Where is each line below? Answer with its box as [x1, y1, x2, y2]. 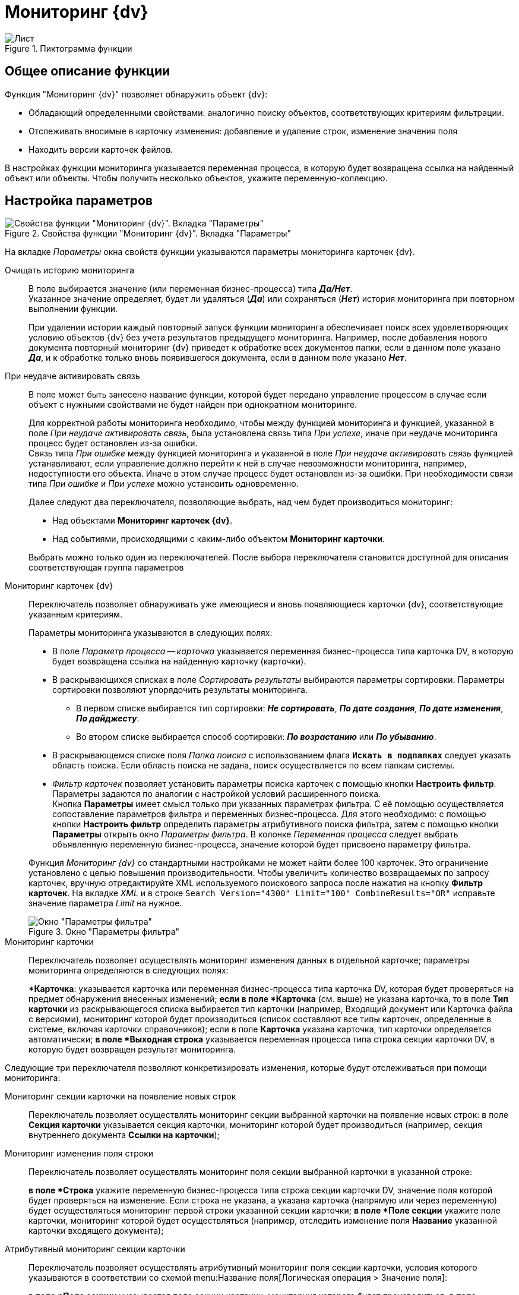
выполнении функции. [29, 304, 118, 314]
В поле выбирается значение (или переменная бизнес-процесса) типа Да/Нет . [29, 283, 353, 294]
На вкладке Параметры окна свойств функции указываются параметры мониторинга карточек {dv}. [5, 247, 415, 257]
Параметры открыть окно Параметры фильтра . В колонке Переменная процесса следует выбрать [52, 829, 458, 840]
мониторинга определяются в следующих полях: [29, 965, 229, 976]
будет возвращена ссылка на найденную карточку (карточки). [52, 656, 306, 667]
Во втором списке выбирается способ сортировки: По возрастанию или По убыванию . [76, 732, 436, 742]
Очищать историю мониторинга [5, 265, 135, 276]
